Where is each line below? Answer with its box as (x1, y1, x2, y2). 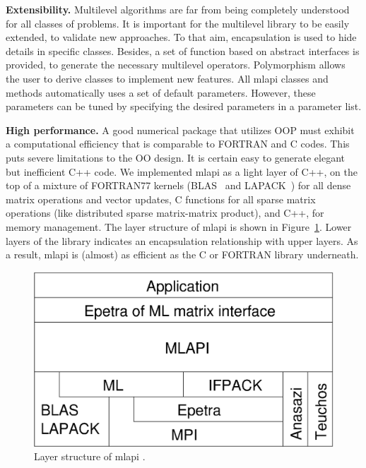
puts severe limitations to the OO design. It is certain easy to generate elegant (6, 150, 346, 164)
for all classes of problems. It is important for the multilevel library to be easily (6, 16, 350, 30)
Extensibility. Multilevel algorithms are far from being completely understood (6, 2, 350, 16)
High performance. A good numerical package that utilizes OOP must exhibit (6, 122, 355, 137)
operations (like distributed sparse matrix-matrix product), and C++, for (6, 205, 324, 220)
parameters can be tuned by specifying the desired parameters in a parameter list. (6, 99, 362, 114)
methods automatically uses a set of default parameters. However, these (6, 85, 316, 100)
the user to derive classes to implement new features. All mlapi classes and (6, 71, 329, 85)
